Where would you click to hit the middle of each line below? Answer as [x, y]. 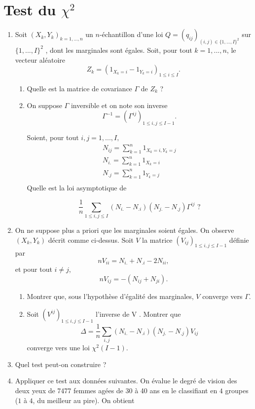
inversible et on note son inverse [119, 105]
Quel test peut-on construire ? [61, 364]
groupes [237, 390]
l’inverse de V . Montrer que [138, 314]
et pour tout [34, 269]
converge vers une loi [58, 348]
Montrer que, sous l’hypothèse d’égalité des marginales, [110, 296]
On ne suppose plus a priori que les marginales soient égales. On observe [125, 230]
